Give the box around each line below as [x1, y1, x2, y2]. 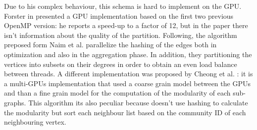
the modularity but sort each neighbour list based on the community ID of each [4, 107, 246, 117]
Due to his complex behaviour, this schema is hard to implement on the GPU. [4, 1, 242, 11]
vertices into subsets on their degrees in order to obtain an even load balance [4, 59, 237, 69]
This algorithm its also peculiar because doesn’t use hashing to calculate [28, 97, 248, 107]
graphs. [4, 97, 26, 107]
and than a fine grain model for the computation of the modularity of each [4, 88, 231, 98]
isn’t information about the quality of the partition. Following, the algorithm [4, 30, 237, 40]
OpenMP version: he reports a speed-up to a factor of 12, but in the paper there [4, 20, 248, 31]
